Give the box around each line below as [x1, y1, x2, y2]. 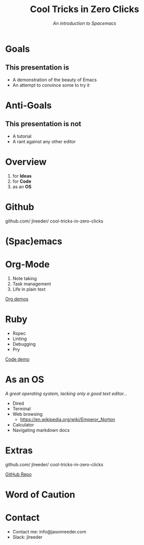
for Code [12, 178, 32, 184]
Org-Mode [5, 259, 50, 270]
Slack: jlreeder [12, 534, 43, 540]
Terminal [12, 405, 31, 412]
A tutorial [12, 133, 32, 139]
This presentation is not [5, 120, 82, 128]
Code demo [5, 356, 30, 362]
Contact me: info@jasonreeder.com [12, 528, 87, 534]
